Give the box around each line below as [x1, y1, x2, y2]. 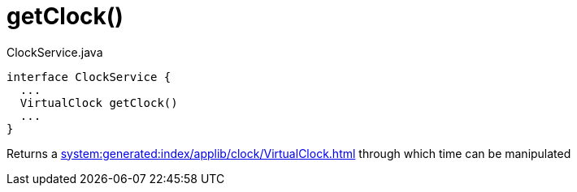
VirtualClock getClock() [20, 96, 178, 109]
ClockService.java [7, 45, 103, 59]
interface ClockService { [7, 70, 171, 83]
